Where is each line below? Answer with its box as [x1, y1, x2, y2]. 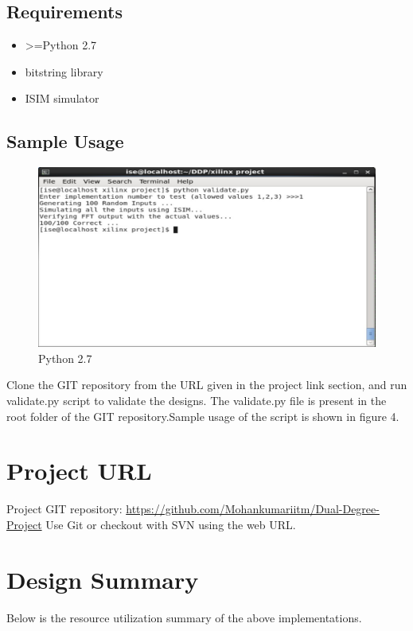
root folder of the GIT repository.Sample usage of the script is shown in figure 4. [6, 407, 399, 424]
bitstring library [25, 63, 103, 80]
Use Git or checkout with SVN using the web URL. [45, 516, 296, 532]
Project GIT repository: [6, 501, 123, 517]
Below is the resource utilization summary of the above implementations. [6, 609, 362, 625]
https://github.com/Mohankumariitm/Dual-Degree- [126, 501, 380, 517]
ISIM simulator [25, 90, 99, 107]
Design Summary [6, 563, 199, 595]
